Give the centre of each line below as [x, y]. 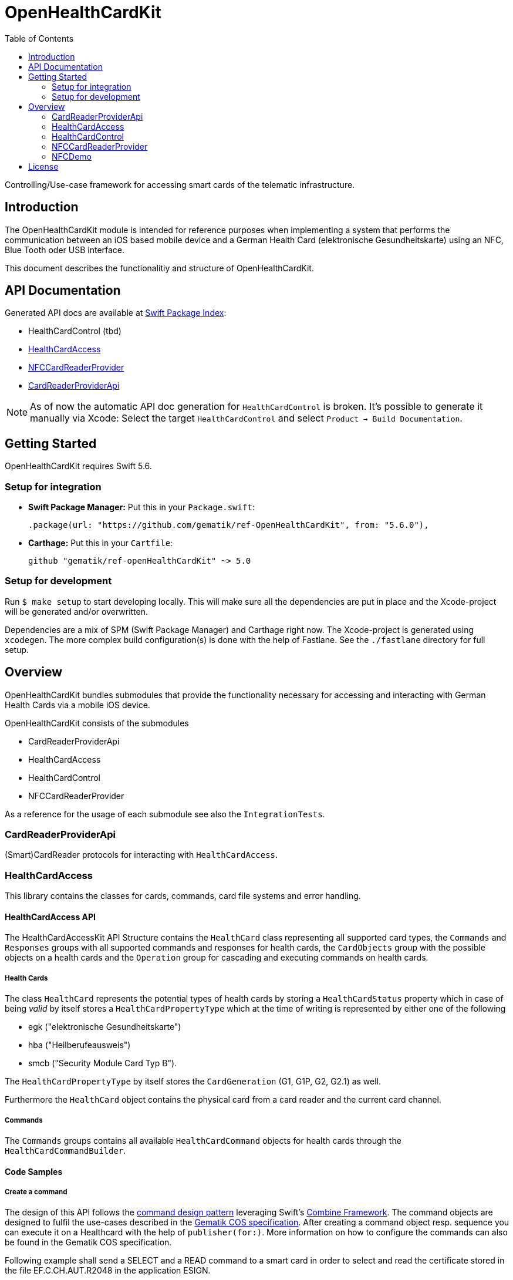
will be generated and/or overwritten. [77, 611]
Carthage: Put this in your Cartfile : [101, 543]
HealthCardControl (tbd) [75, 331]
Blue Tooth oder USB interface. [65, 250]
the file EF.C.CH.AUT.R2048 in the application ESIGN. [108, 1271]
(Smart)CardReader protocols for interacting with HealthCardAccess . [141, 855]
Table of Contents [39, 38]
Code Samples [34, 1171]
